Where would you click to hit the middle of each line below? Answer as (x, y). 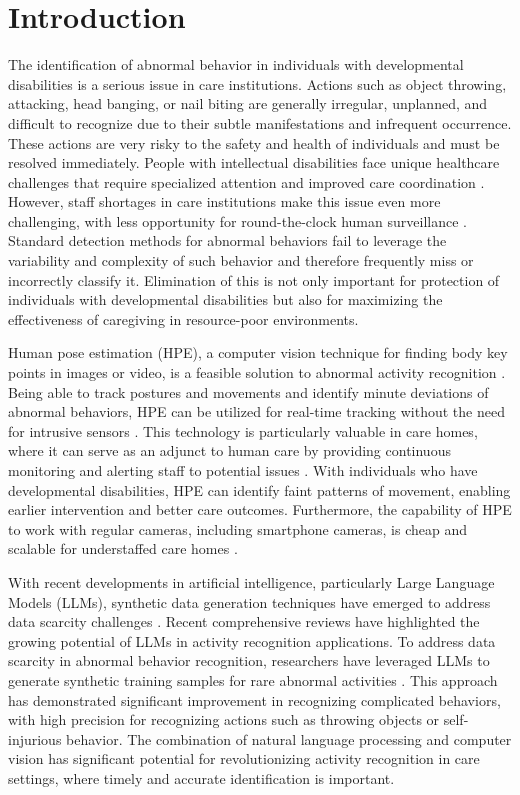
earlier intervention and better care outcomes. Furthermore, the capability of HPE (260, 509)
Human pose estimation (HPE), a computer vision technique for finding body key (258, 352)
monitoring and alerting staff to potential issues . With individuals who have (243, 470)
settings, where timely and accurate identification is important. (201, 777)
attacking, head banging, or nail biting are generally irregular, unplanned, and (248, 103)
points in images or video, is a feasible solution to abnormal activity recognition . (257, 372)
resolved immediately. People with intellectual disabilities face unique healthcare (254, 162)
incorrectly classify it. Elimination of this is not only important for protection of (254, 279)
